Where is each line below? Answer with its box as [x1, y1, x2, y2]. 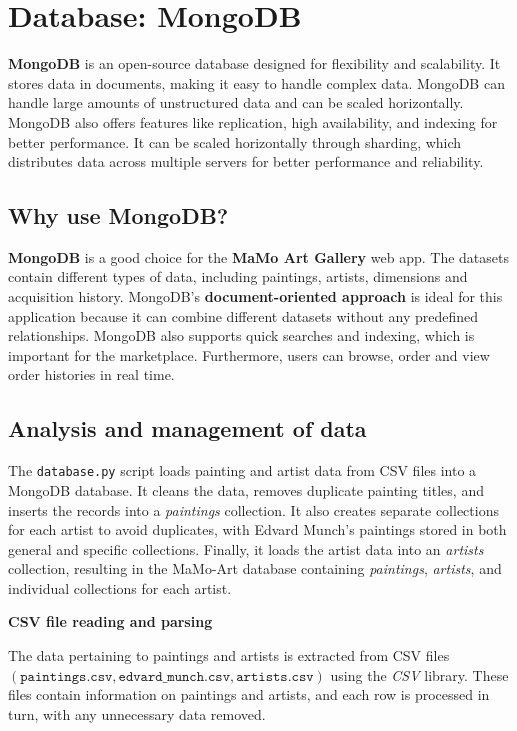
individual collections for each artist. [8, 577, 232, 598]
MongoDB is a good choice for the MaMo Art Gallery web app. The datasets [8, 246, 509, 267]
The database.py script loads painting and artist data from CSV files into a [8, 460, 477, 481]
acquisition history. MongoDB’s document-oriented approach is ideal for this [8, 286, 503, 307]
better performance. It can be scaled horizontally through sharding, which [8, 131, 462, 152]
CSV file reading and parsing [8, 611, 213, 632]
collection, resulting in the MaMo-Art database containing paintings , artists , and [8, 558, 502, 579]
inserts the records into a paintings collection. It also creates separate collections [8, 499, 499, 520]
